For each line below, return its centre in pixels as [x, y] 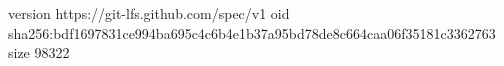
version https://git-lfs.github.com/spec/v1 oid [149, 13]
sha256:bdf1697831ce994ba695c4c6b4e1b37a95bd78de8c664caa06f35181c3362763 [252, 32]
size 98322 [39, 52]
